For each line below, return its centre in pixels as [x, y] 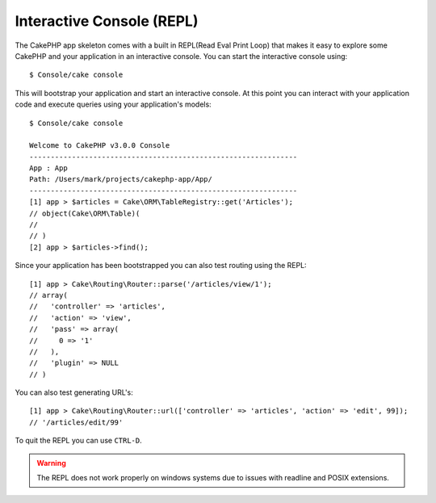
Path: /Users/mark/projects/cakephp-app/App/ [121, 179]
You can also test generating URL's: [74, 392]
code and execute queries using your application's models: [113, 104]
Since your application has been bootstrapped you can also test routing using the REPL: [161, 266]
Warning [51, 463]
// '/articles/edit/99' [76, 422]
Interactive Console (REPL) [107, 21]
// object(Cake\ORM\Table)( [85, 213]
